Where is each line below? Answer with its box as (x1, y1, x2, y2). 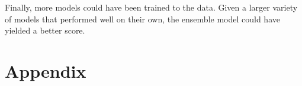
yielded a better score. (5, 24, 85, 37)
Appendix (5, 58, 86, 82)
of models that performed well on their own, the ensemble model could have (5, 12, 280, 25)
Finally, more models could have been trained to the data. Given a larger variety (5, 1, 298, 13)
